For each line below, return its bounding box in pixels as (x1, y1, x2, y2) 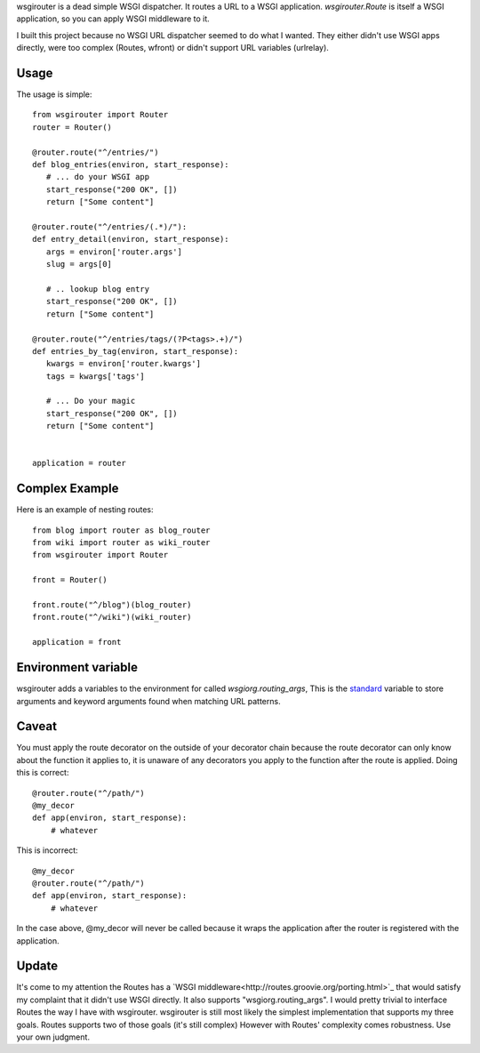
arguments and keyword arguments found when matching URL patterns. (16, 695, 281, 706)
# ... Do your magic (45, 396, 136, 406)
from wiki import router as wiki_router (32, 538, 211, 548)
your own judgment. (16, 1032, 91, 1042)
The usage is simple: (16, 89, 92, 100)
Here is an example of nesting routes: (16, 504, 155, 515)
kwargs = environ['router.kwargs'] (45, 358, 202, 369)
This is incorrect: (16, 845, 79, 856)
